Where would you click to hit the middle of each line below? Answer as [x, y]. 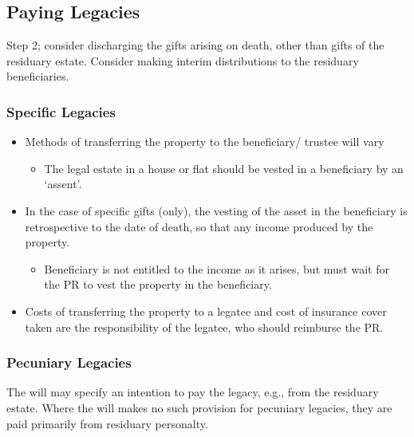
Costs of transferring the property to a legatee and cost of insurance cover [206, 311]
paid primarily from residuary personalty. [107, 423]
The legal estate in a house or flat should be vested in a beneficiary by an [224, 168]
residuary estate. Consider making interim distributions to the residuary [183, 60]
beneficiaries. [38, 76]
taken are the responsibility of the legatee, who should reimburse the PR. [204, 327]
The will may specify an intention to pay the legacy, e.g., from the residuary [193, 392]
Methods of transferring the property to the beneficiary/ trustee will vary [205, 142]
